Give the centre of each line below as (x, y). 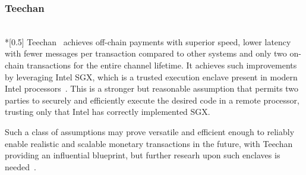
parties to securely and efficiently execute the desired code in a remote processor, (152, 100)
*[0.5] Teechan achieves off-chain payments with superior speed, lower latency (148, 41)
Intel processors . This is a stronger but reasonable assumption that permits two (152, 88)
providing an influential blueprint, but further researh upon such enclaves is (143, 155)
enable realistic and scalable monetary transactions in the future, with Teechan (149, 143)
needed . (20, 166)
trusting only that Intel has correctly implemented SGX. (108, 112)
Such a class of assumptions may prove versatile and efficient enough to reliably (150, 131)
